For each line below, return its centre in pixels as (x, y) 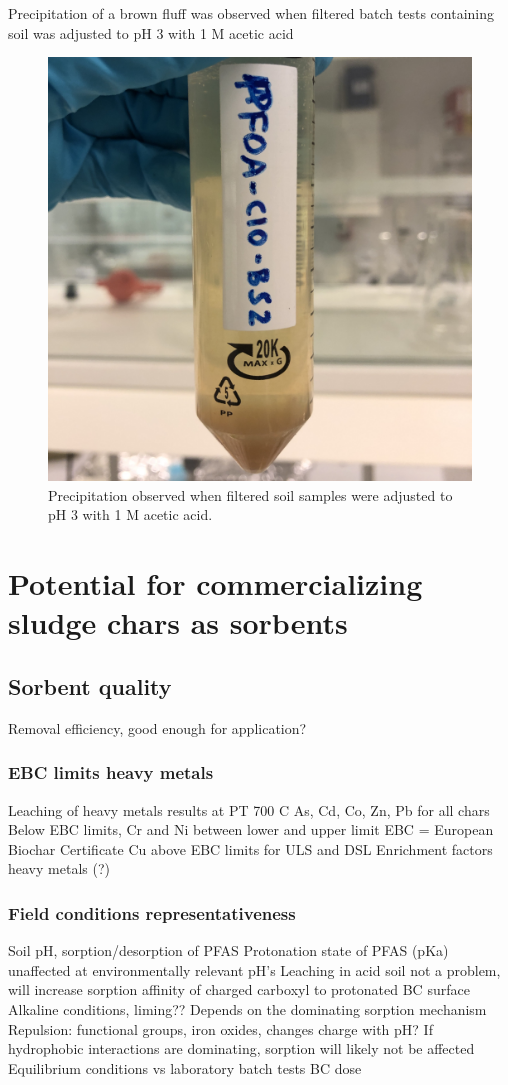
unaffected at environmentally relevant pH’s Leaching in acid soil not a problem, (254, 969)
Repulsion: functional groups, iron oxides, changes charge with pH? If (220, 1028)
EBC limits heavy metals (111, 772)
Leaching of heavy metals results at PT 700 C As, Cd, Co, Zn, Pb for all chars (249, 809)
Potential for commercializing (215, 583)
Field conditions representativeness (152, 912)
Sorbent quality (90, 685)
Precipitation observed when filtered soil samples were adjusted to (250, 494)
